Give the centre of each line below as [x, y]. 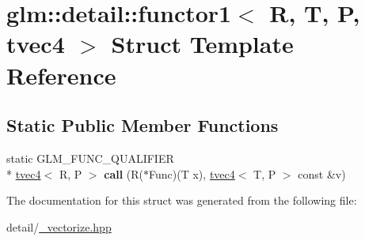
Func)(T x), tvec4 [192, 173]
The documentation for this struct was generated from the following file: [182, 200]
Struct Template [202, 44]
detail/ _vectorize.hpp [59, 226]
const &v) [322, 173]
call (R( [124, 173]
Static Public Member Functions [143, 125]
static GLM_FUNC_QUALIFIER [90, 158]
